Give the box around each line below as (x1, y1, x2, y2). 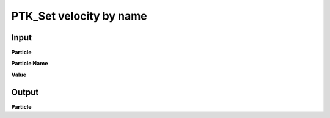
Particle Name (11, 60, 48, 67)
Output (11, 87, 39, 97)
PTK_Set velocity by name (11, 9, 147, 23)
